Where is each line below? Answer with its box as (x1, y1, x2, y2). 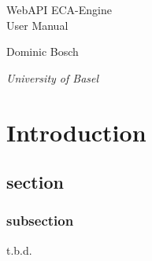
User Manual (6, 17, 69, 33)
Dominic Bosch (6, 43, 79, 60)
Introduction (6, 116, 146, 148)
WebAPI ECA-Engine (6, 2, 112, 17)
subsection (6, 211, 74, 230)
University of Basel (6, 69, 99, 86)
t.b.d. (6, 241, 32, 258)
